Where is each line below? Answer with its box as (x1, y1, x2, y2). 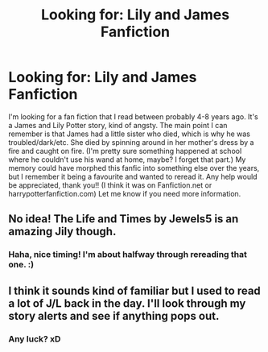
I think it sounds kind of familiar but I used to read (8, 284, 262, 297)
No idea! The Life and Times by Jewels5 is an (8, 212, 239, 226)
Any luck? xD (8, 333, 61, 344)
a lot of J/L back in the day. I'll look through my (8, 296, 246, 310)
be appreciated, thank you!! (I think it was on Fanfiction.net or (8, 180, 212, 190)
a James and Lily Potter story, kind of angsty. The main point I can (8, 120, 228, 130)
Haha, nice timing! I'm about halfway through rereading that (8, 249, 248, 260)
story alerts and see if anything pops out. (8, 309, 220, 323)
